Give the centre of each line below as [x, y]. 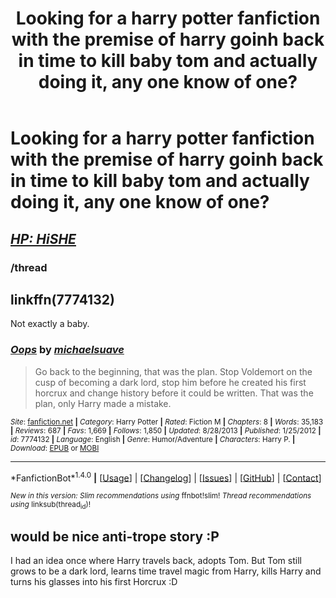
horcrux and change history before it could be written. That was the [174, 393]
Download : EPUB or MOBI [55, 448]
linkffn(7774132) [62, 299]
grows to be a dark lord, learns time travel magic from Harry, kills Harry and [166, 571]
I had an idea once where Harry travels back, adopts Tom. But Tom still [156, 561]
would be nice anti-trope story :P [115, 536]
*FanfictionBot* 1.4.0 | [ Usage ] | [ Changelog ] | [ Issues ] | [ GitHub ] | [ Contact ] [166, 477]
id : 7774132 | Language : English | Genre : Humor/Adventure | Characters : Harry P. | [153, 439]
